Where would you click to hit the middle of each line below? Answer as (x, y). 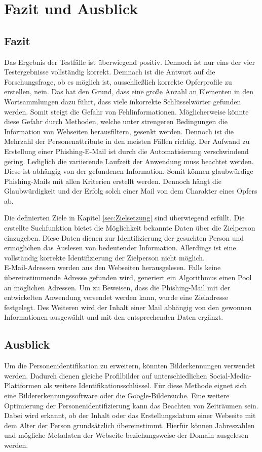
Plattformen (23, 385)
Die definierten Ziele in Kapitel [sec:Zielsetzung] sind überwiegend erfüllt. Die (124, 218)
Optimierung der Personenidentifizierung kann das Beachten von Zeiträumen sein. (131, 405)
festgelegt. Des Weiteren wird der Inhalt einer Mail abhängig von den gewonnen (128, 307)
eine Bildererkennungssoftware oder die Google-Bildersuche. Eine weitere (117, 395)
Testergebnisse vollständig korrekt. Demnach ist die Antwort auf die (110, 72)
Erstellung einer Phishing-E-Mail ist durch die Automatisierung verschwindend (126, 151)
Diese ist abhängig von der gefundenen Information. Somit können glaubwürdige (129, 171)
